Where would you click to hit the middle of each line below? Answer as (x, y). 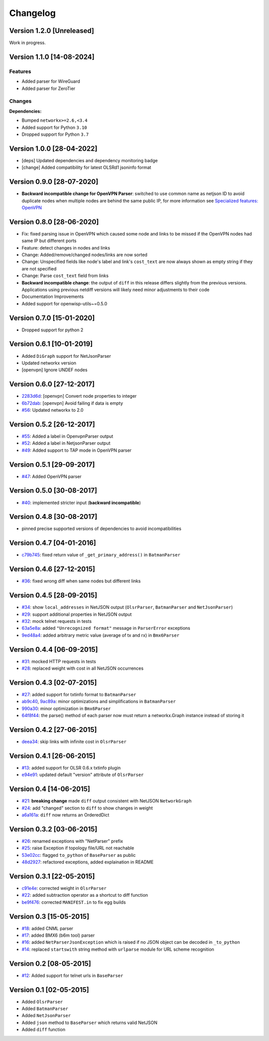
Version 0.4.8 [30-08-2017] (53, 517)
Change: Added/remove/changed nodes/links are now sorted (85, 255)
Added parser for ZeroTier (49, 88)
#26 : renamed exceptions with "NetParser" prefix (72, 841)
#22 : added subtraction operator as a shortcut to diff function (85, 895)
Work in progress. (27, 43)
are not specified (39, 268)
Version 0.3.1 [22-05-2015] (52, 876)
